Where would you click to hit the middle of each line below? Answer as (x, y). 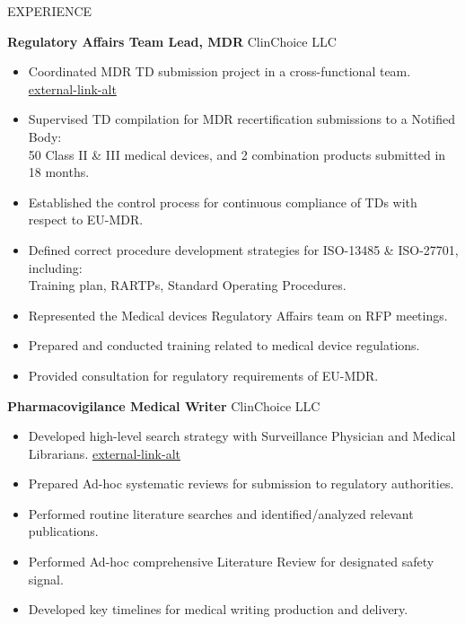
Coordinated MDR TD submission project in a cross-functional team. (219, 71)
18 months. (59, 172)
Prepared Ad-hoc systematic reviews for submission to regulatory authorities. (241, 483)
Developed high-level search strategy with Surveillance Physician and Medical (242, 436)
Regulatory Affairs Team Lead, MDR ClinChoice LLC (172, 41)
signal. (46, 579)
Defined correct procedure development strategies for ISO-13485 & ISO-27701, (243, 249)
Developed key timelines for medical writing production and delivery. (218, 609)
